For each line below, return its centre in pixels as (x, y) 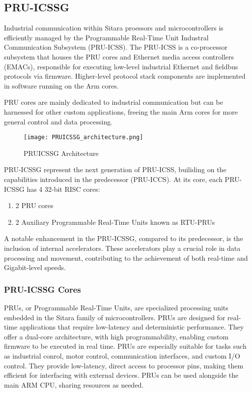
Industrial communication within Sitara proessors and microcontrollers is (114, 28)
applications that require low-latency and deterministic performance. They (132, 327)
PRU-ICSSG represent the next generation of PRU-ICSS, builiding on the (115, 169)
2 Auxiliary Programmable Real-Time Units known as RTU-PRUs (115, 222)
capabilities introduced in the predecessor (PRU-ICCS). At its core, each (113, 179)
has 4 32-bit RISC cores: (63, 189)
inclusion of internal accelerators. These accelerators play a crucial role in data (122, 248)
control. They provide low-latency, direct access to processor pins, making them (124, 365)
